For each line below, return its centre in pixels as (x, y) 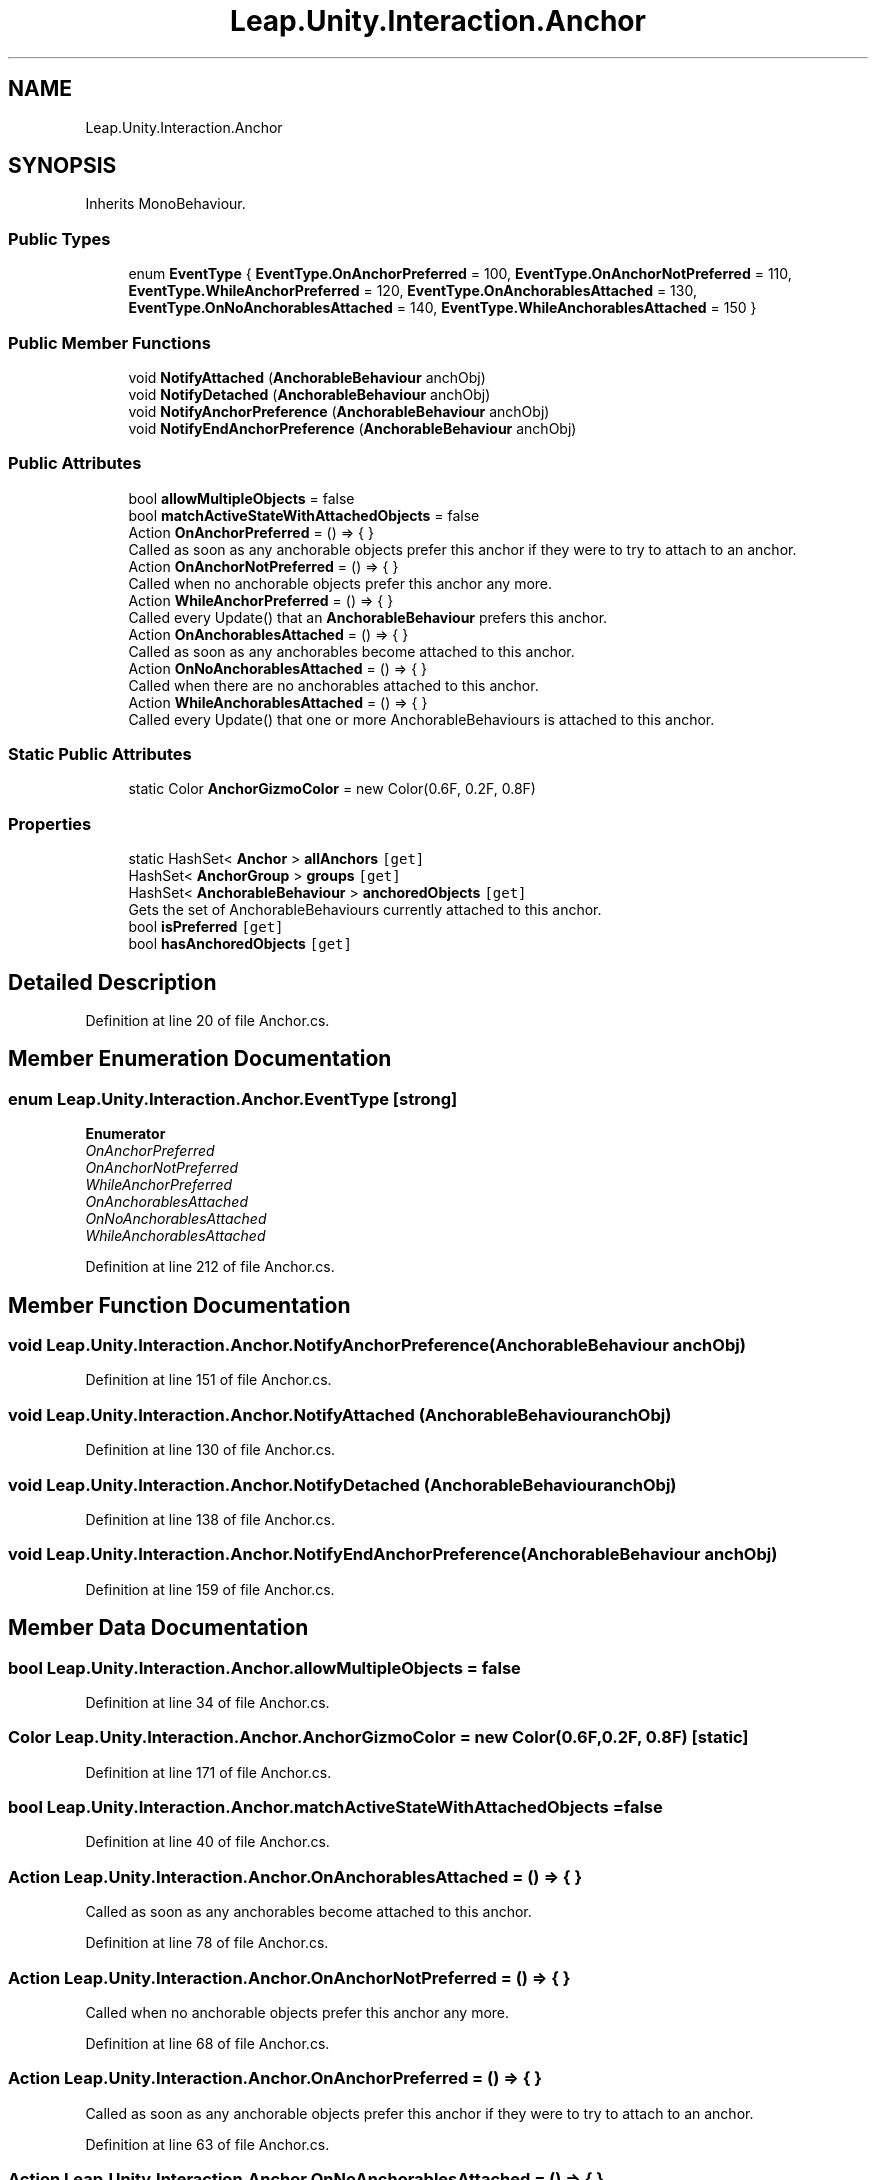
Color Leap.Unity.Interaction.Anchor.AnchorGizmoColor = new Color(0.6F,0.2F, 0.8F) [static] (378, 1737)
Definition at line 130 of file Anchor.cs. (210, 1450)
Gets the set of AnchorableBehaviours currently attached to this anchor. (365, 910)
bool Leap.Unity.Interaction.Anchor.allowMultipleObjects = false (264, 1667)
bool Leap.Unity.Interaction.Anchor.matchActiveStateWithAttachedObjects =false (335, 1807)
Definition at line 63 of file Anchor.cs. (207, 2144)
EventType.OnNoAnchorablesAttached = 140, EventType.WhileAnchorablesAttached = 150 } (442, 308)
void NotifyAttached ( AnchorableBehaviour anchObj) (307, 377)
